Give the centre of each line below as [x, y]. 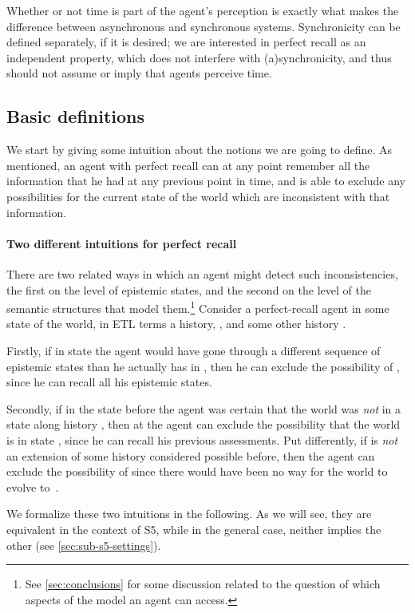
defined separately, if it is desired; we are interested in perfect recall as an [186, 42]
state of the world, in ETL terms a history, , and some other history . [176, 324]
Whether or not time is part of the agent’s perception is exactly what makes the [203, 10]
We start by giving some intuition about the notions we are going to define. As [199, 150]
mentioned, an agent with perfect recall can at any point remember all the [188, 165]
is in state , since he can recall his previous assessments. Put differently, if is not [202, 439]
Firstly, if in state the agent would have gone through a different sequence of [194, 350]
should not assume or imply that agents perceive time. [139, 73]
